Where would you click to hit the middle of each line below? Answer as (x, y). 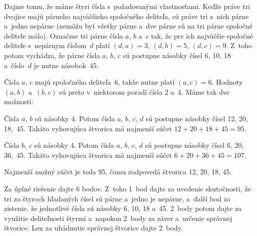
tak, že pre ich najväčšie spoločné (202, 35)
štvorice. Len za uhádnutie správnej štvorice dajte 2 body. (93, 228)
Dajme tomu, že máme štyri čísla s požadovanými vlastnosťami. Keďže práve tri (127, 6)
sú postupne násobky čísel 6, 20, (194, 145)
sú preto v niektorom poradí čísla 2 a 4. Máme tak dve (145, 91)
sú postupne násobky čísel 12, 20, (197, 118)
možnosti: (19, 101)
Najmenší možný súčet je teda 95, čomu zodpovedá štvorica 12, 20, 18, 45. (118, 172)
